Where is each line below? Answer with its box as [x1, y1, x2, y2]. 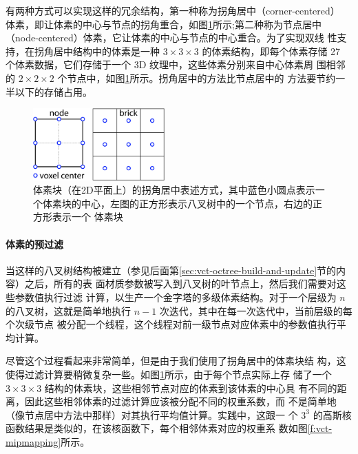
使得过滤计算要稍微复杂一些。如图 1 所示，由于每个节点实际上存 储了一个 [6, 367, 332, 381]
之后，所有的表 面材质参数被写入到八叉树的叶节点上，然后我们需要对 [24, 276, 337, 291]
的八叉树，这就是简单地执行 [6, 303, 131, 318]
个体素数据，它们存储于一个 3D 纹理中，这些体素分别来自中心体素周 [6, 57, 314, 72]
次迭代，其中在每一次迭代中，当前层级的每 [159, 303, 352, 318]
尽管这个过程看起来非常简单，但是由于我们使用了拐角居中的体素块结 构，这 [6, 353, 346, 368]
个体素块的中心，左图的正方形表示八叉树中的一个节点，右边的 [33, 196, 313, 210]
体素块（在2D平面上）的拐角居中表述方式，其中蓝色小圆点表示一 [33, 183, 325, 197]
